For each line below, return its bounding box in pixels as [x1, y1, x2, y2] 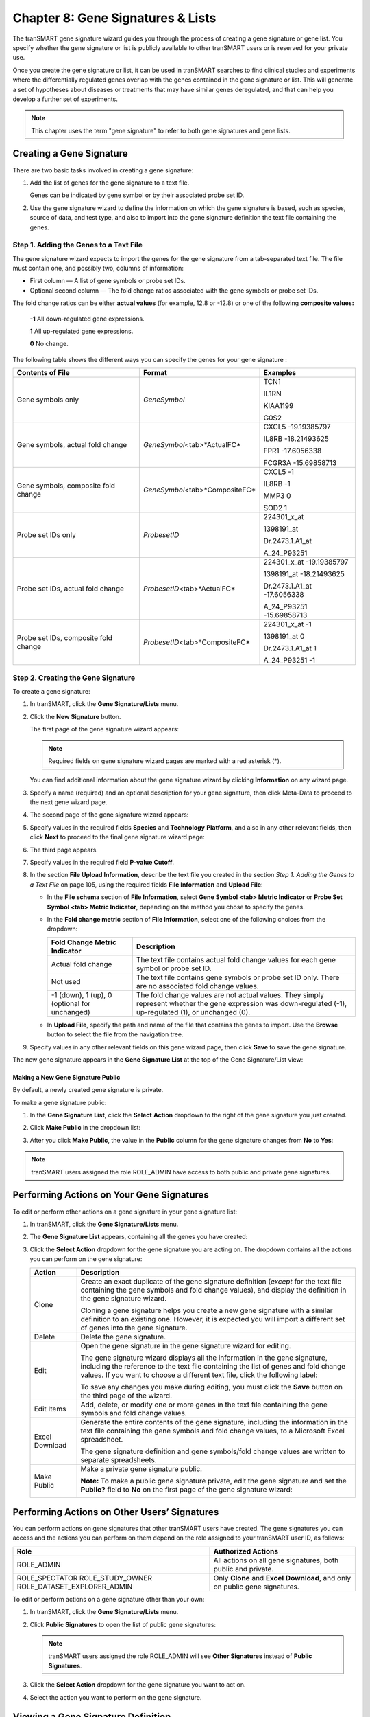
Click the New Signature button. [29, 712, 121, 720]
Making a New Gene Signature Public [12, 1073, 121, 1081]
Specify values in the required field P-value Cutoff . [29, 858, 175, 867]
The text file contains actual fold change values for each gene [136, 955, 336, 964]
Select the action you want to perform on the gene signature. [29, 1693, 202, 1701]
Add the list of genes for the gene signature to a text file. [29, 179, 190, 187]
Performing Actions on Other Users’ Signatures [12, 1506, 219, 1518]
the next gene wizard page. [29, 798, 108, 806]
